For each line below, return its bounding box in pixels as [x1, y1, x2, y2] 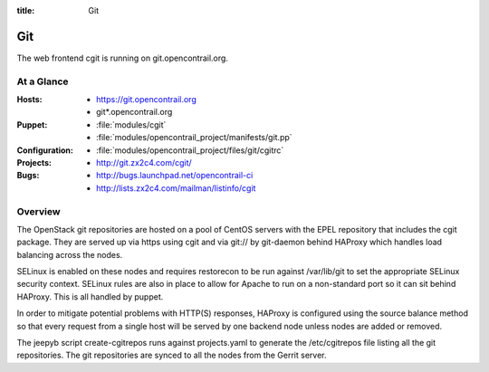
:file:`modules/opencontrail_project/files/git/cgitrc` [96, 145, 284, 156]
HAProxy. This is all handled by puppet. [16, 291, 164, 302]
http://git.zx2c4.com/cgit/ [96, 157, 192, 167]
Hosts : [16, 94, 43, 105]
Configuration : [16, 145, 74, 156]
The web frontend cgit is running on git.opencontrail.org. [16, 52, 228, 63]
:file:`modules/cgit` [96, 119, 167, 130]
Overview [16, 205, 61, 217]
